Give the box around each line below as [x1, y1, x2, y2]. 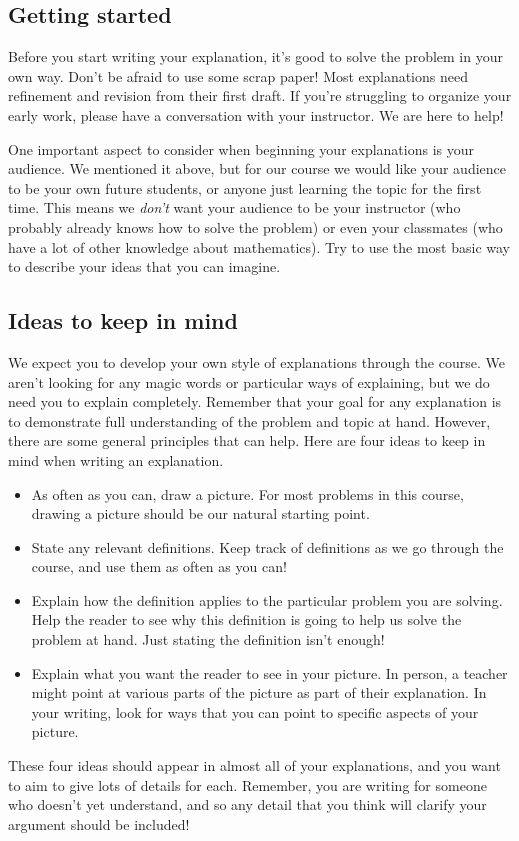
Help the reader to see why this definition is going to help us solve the [31, 609, 462, 630]
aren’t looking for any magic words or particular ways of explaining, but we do [8, 371, 490, 392]
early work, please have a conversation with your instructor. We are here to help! [8, 104, 504, 125]
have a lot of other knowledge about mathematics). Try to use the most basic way [8, 236, 510, 257]
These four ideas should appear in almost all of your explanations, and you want [8, 755, 501, 776]
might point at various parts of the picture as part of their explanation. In [31, 682, 487, 703]
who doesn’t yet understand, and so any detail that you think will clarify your [8, 794, 487, 815]
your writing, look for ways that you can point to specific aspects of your [31, 701, 479, 722]
